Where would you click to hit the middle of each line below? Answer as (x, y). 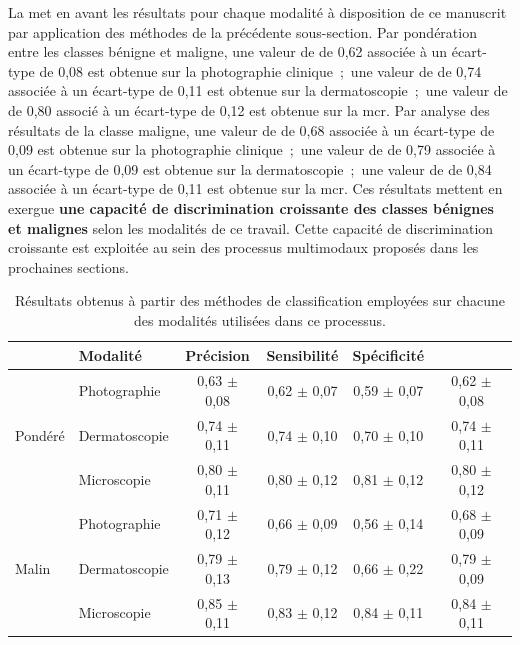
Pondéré (40, 434)
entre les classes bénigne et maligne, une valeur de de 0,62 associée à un (228, 51)
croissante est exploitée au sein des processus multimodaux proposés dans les (243, 247)
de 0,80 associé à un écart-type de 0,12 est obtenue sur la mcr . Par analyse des (249, 109)
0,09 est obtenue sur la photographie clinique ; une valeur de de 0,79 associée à (252, 149)
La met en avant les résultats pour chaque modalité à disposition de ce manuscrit (257, 12)
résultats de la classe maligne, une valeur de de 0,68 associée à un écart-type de (251, 129)
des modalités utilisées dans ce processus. (260, 319)
